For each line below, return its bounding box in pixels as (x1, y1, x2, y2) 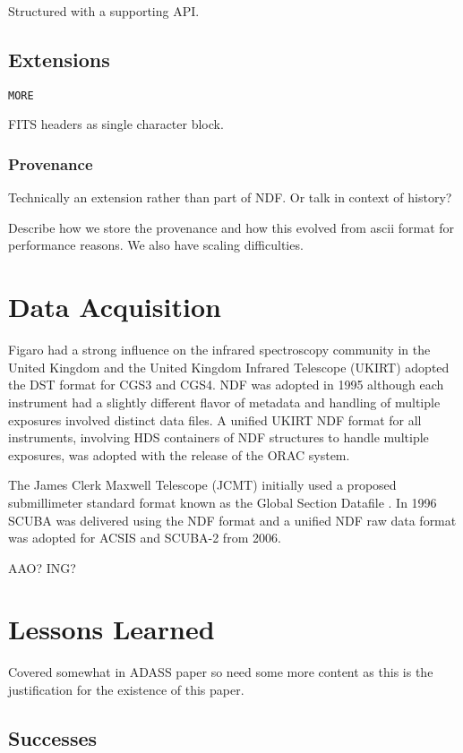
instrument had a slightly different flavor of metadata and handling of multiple (8, 392, 441, 411)
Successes (8, 724, 98, 751)
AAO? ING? (8, 558, 76, 577)
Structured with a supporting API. (8, 2, 200, 20)
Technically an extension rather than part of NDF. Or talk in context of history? (8, 188, 452, 207)
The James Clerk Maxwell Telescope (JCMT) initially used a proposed (8, 475, 397, 494)
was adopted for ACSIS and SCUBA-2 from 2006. (8, 528, 281, 547)
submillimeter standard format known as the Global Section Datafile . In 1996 (8, 492, 437, 511)
